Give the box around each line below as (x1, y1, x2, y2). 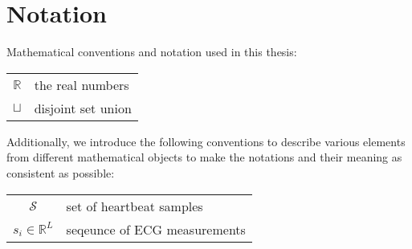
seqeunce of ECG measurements (66, 219, 246, 239)
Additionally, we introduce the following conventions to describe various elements (6, 133, 406, 149)
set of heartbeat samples (66, 196, 203, 215)
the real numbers (34, 75, 129, 94)
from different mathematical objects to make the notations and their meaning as (6, 149, 402, 165)
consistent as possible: (6, 164, 115, 181)
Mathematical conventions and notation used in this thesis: (6, 43, 297, 60)
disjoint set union (34, 98, 132, 117)
